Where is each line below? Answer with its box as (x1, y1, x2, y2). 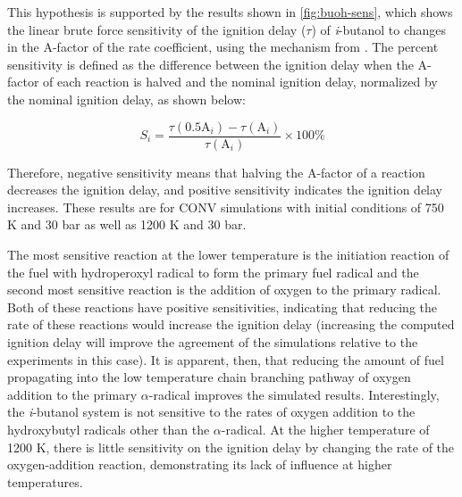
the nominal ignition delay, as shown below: (7, 89, 246, 108)
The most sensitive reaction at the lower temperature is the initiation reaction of (7, 245, 449, 263)
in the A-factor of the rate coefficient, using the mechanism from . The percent (7, 37, 439, 56)
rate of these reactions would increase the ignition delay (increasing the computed (7, 315, 455, 334)
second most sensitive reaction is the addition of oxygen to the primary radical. (7, 280, 441, 299)
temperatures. (7, 472, 83, 491)
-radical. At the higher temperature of (221, 419, 430, 438)
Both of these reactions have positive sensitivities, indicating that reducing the (7, 297, 438, 316)
